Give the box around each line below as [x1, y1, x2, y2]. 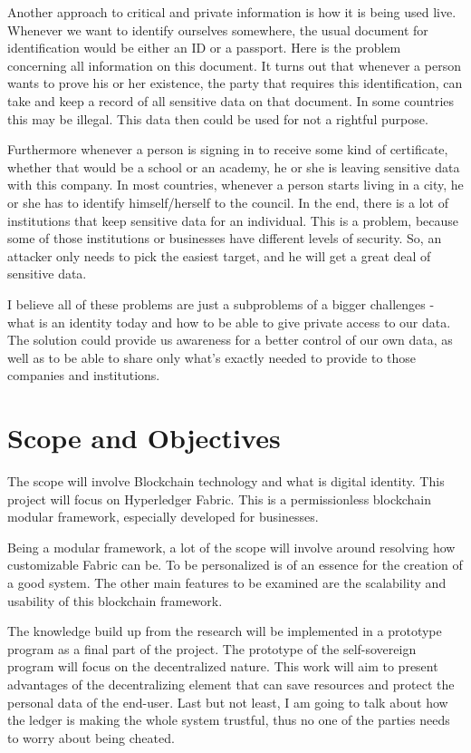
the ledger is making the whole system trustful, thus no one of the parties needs [7, 710, 450, 729]
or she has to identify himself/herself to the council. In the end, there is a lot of [7, 192, 448, 211]
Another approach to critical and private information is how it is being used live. [7, 3, 457, 21]
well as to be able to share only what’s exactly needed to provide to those [7, 347, 417, 367]
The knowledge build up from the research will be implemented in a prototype [7, 621, 442, 641]
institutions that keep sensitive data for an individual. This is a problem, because [7, 210, 459, 230]
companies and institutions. [7, 366, 160, 385]
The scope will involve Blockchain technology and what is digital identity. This [7, 472, 445, 490]
